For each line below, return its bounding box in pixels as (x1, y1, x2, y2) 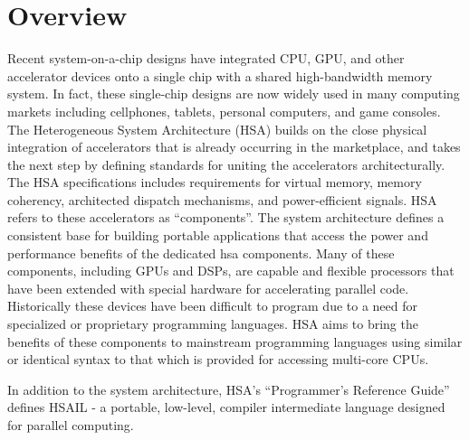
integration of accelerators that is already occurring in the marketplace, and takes (7, 137, 461, 156)
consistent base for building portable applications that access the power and (7, 226, 428, 245)
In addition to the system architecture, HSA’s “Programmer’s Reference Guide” (7, 379, 450, 398)
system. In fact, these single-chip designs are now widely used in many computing (7, 84, 460, 103)
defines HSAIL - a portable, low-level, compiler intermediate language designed (7, 398, 445, 417)
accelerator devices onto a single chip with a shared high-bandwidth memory (7, 66, 433, 85)
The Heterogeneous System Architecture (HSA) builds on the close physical (7, 119, 427, 138)
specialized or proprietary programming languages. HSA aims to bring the (7, 314, 418, 333)
